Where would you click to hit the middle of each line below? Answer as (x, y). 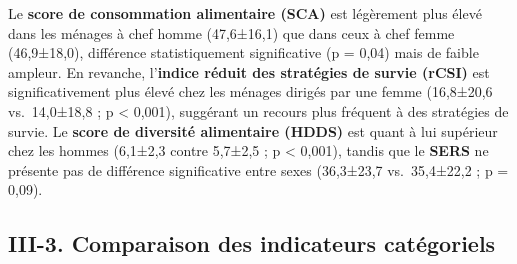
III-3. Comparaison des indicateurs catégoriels (252, 243)
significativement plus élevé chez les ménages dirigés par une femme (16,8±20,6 (250, 91)
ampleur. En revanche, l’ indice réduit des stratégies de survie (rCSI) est (249, 71)
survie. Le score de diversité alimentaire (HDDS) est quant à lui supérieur (253, 130)
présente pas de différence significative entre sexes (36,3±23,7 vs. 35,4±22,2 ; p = (258, 169)
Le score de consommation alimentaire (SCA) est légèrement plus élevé (245, 13)
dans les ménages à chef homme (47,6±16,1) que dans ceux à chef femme (231, 32)
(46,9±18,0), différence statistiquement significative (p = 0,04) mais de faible (243, 52)
